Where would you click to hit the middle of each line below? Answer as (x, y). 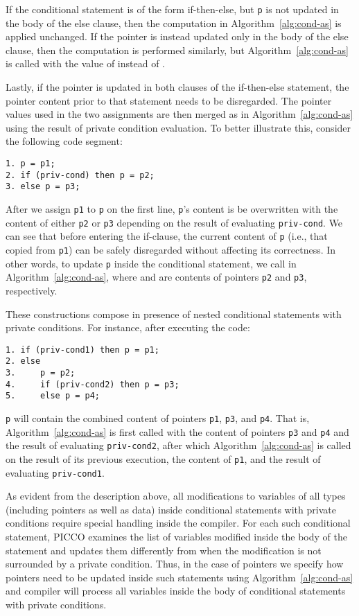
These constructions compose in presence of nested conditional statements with (174, 314)
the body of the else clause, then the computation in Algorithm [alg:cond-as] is (174, 23)
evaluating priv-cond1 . (55, 472)
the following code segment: (64, 141)
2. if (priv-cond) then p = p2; (80, 175)
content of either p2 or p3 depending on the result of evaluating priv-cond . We (174, 222)
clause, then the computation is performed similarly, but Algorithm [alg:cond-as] (177, 50)
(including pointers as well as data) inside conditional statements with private (171, 509)
